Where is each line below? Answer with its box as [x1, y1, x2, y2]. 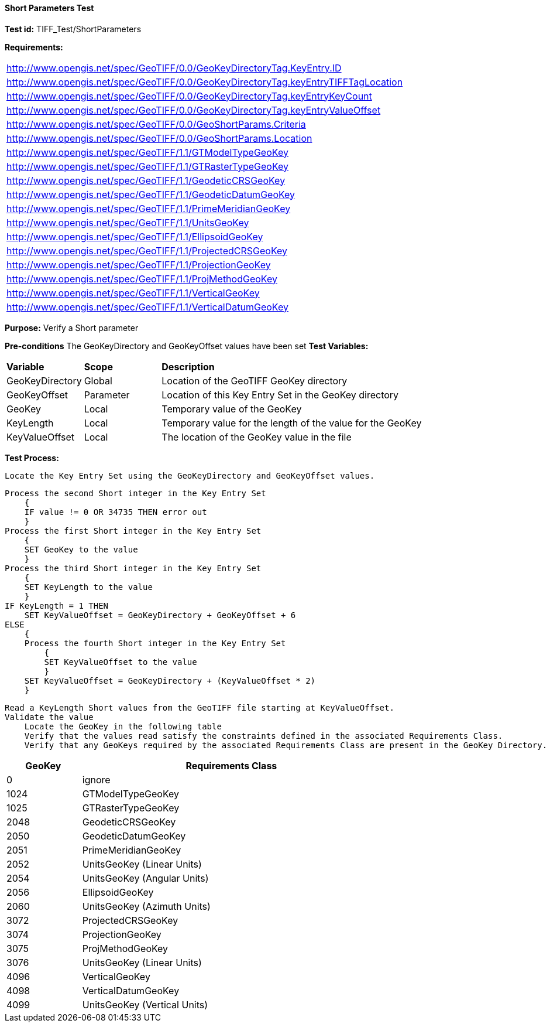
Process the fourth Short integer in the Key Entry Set [24, 638, 286, 648]
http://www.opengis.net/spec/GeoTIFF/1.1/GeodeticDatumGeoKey [6, 188, 295, 200]
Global [84, 374, 112, 387]
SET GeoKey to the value [24, 544, 138, 554]
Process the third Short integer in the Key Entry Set [5, 563, 262, 573]
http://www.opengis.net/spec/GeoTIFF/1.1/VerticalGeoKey [6, 286, 260, 299]
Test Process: [5, 452, 59, 463]
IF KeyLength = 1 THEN [5, 600, 109, 610]
